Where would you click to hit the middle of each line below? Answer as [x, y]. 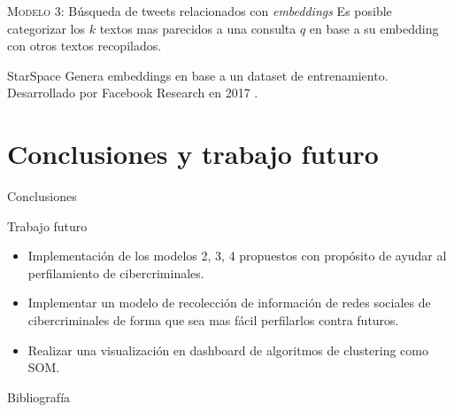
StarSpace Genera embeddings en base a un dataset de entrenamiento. [198, 75]
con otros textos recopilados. [85, 46]
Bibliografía [39, 396]
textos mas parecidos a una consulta [198, 28]
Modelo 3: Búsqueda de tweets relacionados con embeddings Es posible [200, 11]
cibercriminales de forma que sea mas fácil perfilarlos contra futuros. [213, 320]
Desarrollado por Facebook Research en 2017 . [133, 93]
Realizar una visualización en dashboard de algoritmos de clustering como [228, 350]
